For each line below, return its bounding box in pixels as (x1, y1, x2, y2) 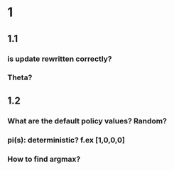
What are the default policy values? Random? (7, 116, 167, 126)
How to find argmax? (7, 154, 81, 164)
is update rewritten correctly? (7, 54, 112, 64)
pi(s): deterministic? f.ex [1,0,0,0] (7, 135, 126, 145)
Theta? (7, 72, 33, 82)
